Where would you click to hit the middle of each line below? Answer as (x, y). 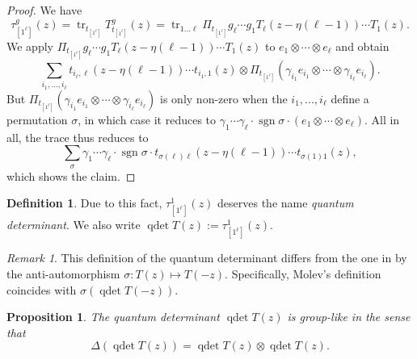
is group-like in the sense (349, 317)
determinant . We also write (74, 225)
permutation (37, 119)
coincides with (42, 289)
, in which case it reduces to (147, 119)
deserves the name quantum (286, 203)
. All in (382, 119)
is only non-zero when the (224, 98)
